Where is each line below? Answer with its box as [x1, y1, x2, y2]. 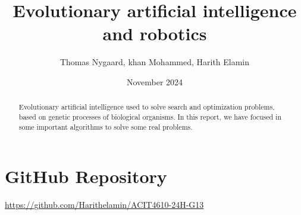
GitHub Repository [5, 164, 167, 188]
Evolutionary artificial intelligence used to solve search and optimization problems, [18, 102, 275, 112]
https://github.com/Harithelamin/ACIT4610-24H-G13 [5, 198, 204, 211]
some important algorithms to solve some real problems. [18, 121, 193, 131]
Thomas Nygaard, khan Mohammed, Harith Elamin [59, 56, 250, 68]
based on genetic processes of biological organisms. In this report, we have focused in [18, 111, 282, 121]
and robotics [102, 21, 207, 46]
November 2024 [126, 75, 183, 88]
